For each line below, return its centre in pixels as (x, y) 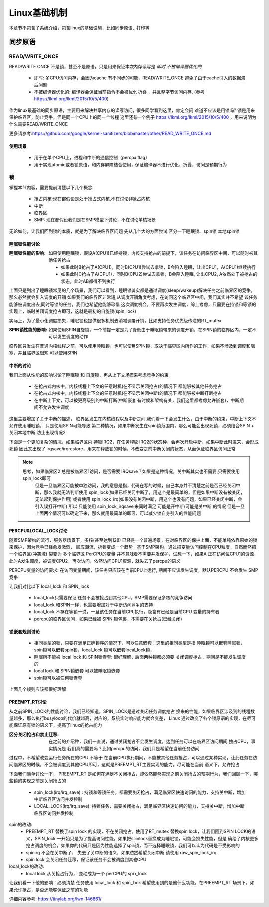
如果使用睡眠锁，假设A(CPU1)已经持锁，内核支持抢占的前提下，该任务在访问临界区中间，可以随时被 (151, 253)
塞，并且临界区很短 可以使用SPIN (43, 353)
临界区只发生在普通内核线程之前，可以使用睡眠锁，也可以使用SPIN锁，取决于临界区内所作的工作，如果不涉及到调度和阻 (132, 346)
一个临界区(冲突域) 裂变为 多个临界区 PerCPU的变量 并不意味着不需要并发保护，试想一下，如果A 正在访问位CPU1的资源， (134, 554)
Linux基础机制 (38, 13)
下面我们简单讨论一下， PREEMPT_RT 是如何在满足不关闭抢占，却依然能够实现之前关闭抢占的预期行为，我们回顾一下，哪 (134, 774)
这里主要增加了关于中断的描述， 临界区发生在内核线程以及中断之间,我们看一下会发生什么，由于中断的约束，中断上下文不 (133, 418)
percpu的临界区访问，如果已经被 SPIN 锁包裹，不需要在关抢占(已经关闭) (108, 619)
